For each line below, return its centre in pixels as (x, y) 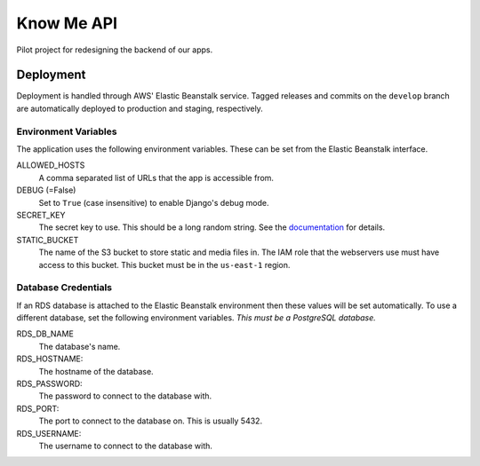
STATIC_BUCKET (48, 240)
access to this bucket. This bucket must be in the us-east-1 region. (164, 265)
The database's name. (80, 346)
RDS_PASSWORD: (50, 383)
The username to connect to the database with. (126, 446)
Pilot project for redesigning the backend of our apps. (115, 50)
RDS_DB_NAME (45, 334)
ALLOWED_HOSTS (51, 165)
